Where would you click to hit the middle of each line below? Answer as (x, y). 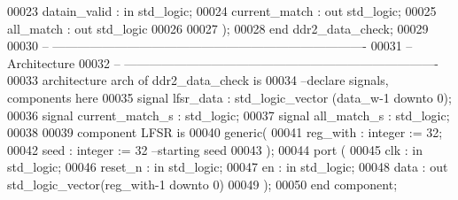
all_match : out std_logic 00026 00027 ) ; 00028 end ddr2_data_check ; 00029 (218, 28)
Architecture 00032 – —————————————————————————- (223, 62)
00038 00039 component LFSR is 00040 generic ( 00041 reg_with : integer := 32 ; (225, 132)
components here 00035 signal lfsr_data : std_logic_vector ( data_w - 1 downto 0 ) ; (229, 97)
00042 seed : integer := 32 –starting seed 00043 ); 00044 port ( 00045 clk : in (215, 149)
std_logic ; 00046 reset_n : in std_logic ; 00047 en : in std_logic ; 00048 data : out (228, 167)
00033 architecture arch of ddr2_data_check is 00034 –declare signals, (198, 80)
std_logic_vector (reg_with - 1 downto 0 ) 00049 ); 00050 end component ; (202, 184)
